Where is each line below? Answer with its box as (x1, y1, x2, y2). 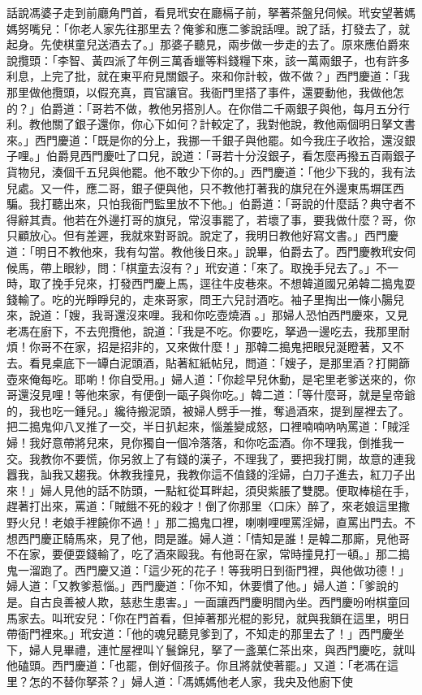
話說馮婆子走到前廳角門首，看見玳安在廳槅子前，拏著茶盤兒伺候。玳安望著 (6, 4, 404, 20)
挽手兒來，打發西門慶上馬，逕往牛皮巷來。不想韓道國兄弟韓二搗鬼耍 (51, 275, 416, 292)
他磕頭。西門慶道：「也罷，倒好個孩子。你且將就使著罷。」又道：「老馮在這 (6, 657, 398, 674)
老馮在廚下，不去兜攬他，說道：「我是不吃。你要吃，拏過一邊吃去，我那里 (6, 322, 398, 339)
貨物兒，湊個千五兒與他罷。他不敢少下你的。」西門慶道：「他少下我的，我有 (6, 163, 404, 180)
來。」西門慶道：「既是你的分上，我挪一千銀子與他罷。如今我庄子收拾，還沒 (6, 131, 404, 148)
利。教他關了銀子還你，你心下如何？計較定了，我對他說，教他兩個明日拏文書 (6, 115, 416, 132)
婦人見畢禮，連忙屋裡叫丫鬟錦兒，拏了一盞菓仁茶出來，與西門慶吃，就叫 (28, 641, 416, 658)
